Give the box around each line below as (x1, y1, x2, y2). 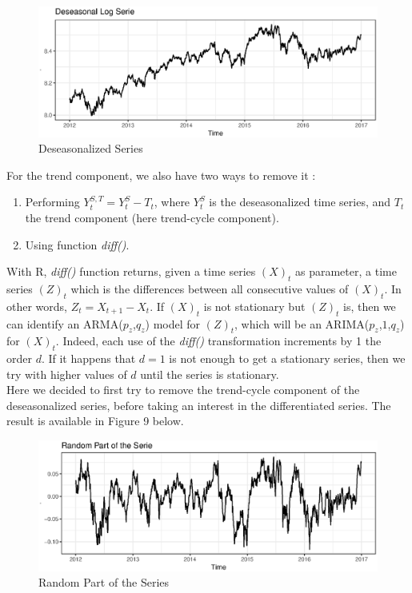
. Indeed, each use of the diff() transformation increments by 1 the (55, 332, 382, 349)
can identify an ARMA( (6, 315, 123, 332)
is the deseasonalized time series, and (209, 193, 391, 210)
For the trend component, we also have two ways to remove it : (6, 166, 316, 183)
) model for (145, 315, 201, 332)
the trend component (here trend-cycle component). (25, 209, 279, 225)
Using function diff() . (25, 236, 130, 253)
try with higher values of (6, 365, 127, 382)
